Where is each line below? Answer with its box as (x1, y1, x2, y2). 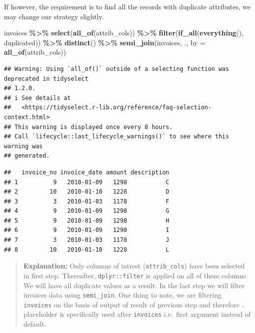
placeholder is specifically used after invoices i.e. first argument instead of (23, 309, 251, 319)
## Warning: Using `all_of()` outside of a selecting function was (4, 65, 229, 72)
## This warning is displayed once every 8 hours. (4, 123, 173, 131)
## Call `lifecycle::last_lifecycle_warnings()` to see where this (4, 133, 229, 140)
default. (23, 319, 47, 329)
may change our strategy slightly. (4, 11, 104, 21)
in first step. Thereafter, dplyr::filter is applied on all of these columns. (23, 270, 248, 280)
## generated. (4, 152, 50, 160)
